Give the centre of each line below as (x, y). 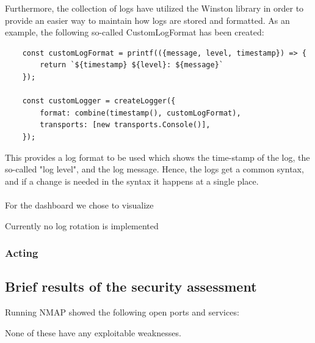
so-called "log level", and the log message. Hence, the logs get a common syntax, (154, 169)
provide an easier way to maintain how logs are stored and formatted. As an (147, 20)
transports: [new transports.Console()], (125, 125)
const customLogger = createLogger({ (99, 101)
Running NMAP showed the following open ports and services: (122, 312)
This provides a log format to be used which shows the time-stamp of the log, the (157, 157)
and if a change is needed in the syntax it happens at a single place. (132, 181)
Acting (22, 253)
